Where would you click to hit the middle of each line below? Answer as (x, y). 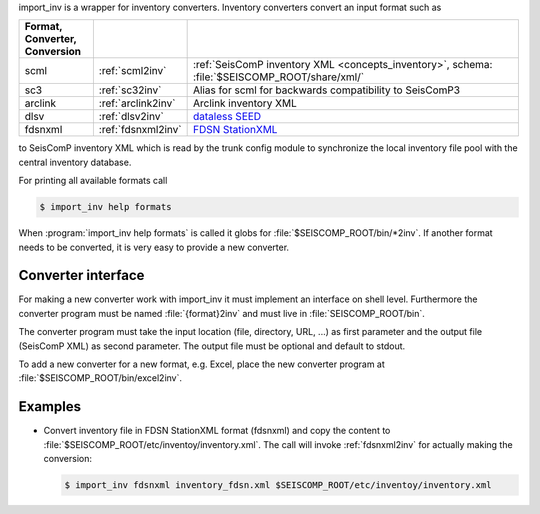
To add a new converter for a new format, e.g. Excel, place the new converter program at (201, 364)
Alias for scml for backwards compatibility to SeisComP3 (326, 90)
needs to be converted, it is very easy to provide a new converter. (154, 247)
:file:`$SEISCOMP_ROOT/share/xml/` (278, 77)
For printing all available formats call (93, 181)
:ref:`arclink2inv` (137, 103)
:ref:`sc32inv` (130, 90)
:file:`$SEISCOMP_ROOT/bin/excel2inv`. (100, 378)
